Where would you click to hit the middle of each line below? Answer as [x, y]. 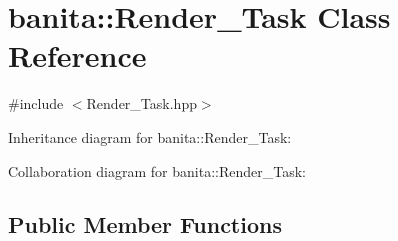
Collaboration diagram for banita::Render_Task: [157, 170]
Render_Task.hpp [141, 103]
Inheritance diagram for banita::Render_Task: [150, 136]
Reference [77, 55]
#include [36, 103]
